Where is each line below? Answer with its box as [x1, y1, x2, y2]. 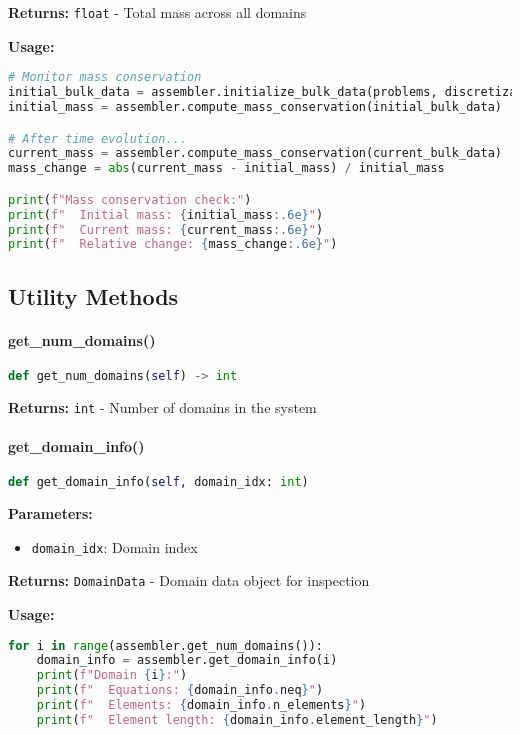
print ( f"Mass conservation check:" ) [8, 192, 252, 207]
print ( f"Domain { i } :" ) [36, 668, 188, 683]
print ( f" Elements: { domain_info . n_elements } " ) [36, 698, 367, 713]
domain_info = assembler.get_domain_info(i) [36, 653, 338, 668]
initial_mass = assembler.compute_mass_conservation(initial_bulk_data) [8, 100, 502, 114]
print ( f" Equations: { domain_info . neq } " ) [36, 683, 324, 698]
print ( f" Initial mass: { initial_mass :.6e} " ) [8, 207, 324, 222]
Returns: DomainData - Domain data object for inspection [8, 570, 370, 591]
